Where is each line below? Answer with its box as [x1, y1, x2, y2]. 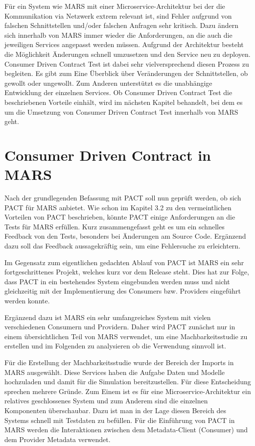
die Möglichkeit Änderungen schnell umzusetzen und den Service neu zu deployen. [4, 49, 251, 59]
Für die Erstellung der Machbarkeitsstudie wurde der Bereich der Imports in [4, 357, 234, 367]
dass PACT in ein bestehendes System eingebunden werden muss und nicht [4, 276, 230, 286]
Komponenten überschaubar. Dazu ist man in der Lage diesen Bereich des [4, 405, 226, 415]
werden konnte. [4, 295, 50, 305]
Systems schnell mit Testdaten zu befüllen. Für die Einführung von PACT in [4, 415, 235, 425]
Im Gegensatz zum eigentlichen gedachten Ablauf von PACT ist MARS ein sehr [4, 257, 244, 267]
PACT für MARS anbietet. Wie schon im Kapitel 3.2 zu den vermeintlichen [4, 202, 232, 212]
